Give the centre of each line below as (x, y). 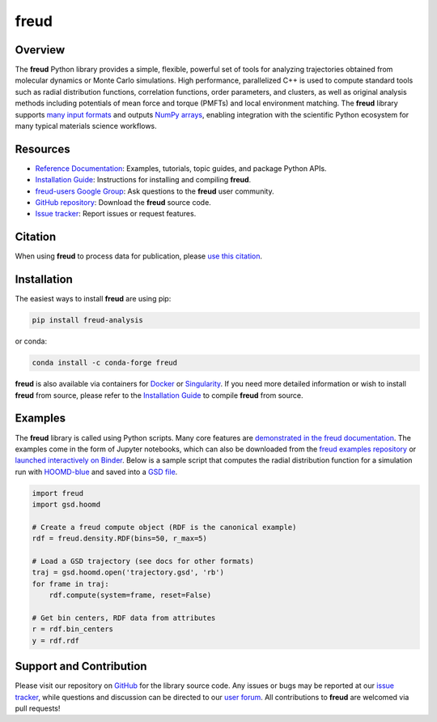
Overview (40, 50)
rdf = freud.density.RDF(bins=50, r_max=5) (120, 538)
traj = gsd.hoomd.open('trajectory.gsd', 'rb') (128, 572)
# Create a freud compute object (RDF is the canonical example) (164, 527)
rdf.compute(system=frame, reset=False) (130, 595)
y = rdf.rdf (56, 641)
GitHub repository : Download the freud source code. (123, 203)
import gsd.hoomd (66, 505)
